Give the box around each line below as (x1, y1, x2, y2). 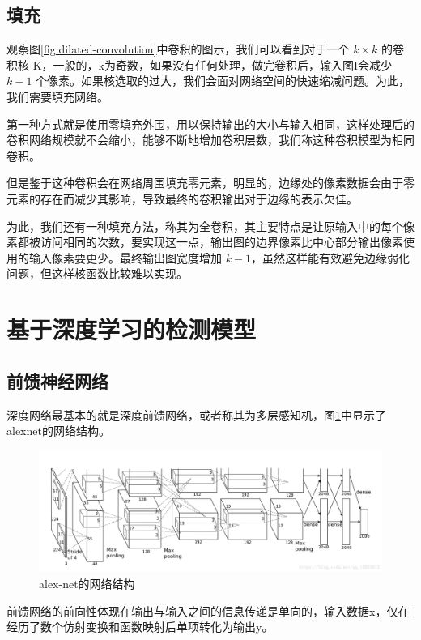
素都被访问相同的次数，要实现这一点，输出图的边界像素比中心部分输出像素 (6, 233, 403, 250)
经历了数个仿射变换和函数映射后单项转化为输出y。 (6, 618, 274, 635)
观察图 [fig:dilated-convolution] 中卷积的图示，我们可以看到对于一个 (6, 41, 350, 58)
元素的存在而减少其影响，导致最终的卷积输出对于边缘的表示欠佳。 (6, 190, 358, 207)
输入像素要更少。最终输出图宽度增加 (28, 249, 222, 266)
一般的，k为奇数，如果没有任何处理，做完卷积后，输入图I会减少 (53, 56, 392, 73)
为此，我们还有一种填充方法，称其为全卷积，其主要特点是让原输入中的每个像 (6, 217, 415, 234)
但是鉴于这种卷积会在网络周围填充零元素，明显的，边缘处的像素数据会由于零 (6, 174, 415, 191)
